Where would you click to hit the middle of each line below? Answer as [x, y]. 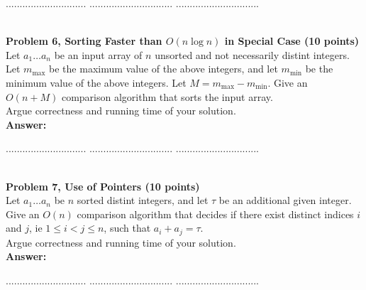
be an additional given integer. [285, 200]
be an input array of [98, 54]
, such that [127, 228]
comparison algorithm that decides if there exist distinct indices [215, 214]
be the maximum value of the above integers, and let [163, 69]
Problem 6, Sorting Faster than [84, 41]
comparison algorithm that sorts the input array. [167, 96]
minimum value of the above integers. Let [96, 82]
